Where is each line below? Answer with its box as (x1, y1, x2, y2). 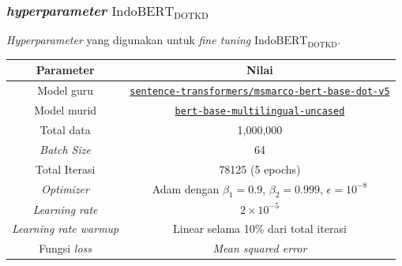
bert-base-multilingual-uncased (175, 106, 345, 118)
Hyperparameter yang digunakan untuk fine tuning (6, 32, 251, 48)
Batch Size (39, 140, 91, 157)
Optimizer (41, 181, 89, 197)
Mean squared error (212, 240, 307, 257)
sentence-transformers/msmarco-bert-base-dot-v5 (130, 86, 390, 98)
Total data (39, 121, 91, 137)
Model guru (37, 82, 94, 99)
